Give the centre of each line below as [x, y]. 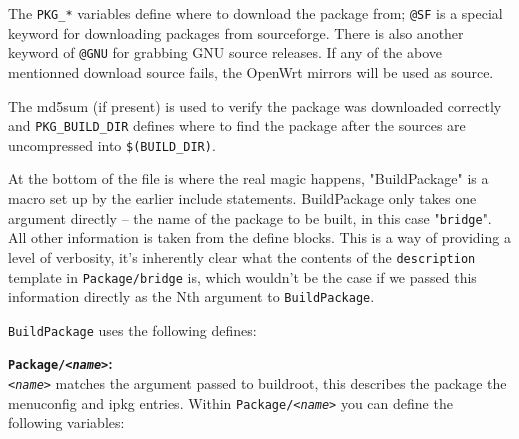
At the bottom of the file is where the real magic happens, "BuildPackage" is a [248, 178]
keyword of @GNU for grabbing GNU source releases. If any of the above [225, 52]
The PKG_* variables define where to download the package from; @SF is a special [255, 13]
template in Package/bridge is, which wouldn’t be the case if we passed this [242, 276]
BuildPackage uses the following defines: [132, 329]
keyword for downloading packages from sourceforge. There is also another [236, 32]
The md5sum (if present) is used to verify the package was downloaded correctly [255, 105]
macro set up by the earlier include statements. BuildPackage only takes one [242, 198]
